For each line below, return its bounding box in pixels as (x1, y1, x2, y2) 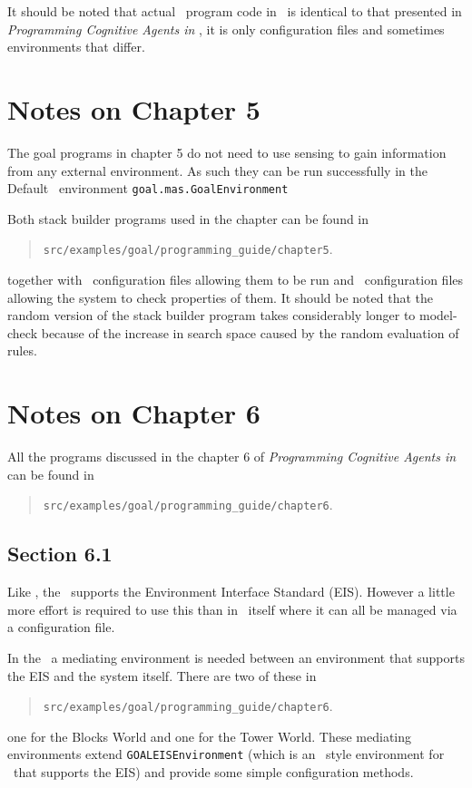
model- (419, 306, 457, 325)
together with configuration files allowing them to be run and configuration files (7, 270, 464, 288)
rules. (7, 341, 37, 360)
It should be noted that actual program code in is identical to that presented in (7, 2, 462, 20)
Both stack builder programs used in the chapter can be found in (7, 209, 369, 228)
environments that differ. (7, 37, 145, 56)
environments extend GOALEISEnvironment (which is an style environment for (7, 744, 445, 764)
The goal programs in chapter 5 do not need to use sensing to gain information (7, 142, 447, 161)
